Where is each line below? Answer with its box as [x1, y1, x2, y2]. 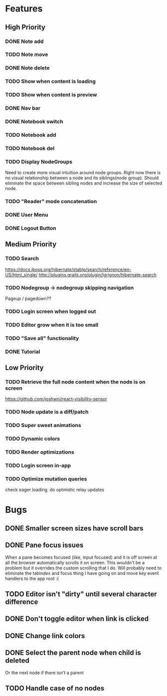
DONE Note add [5, 38, 44, 45]
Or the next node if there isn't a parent [5, 670, 84, 676]
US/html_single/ [5, 271, 38, 277]
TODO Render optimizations [5, 449, 75, 456]
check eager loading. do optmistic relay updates [5, 487, 105, 493]
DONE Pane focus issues [5, 541, 84, 549]
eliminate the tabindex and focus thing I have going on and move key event [5, 570, 159, 576]
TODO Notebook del [5, 145, 55, 152]
